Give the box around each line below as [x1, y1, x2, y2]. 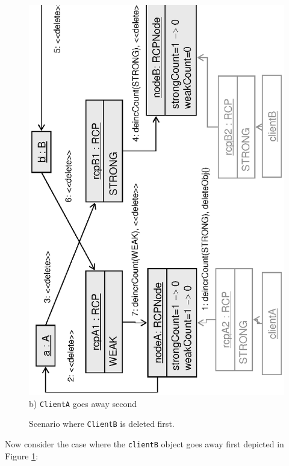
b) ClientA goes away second [29, 397, 137, 409]
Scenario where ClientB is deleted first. [29, 417, 175, 430]
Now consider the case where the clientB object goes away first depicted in [5, 437, 284, 450]
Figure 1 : [5, 449, 39, 462]
